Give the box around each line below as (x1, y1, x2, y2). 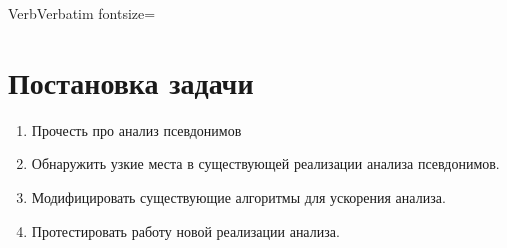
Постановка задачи (8, 61, 254, 102)
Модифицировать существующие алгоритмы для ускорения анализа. (31, 186, 446, 207)
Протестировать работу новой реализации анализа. (31, 220, 340, 241)
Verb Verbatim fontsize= (8, 3, 156, 23)
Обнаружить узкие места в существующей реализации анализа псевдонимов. (31, 153, 500, 174)
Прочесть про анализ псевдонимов (31, 119, 242, 140)
